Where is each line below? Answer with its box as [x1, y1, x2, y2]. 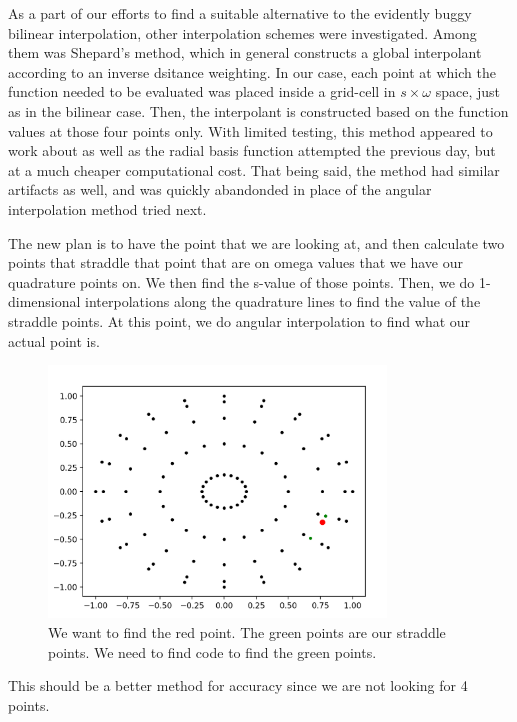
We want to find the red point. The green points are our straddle [48, 622, 446, 643]
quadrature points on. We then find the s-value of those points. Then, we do [8, 271, 475, 292]
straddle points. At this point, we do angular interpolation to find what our [8, 310, 471, 331]
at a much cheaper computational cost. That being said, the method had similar [8, 159, 500, 180]
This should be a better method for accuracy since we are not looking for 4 [8, 675, 468, 696]
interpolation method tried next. [8, 198, 207, 219]
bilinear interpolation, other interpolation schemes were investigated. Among [8, 22, 477, 43]
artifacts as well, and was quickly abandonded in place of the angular [8, 179, 432, 200]
